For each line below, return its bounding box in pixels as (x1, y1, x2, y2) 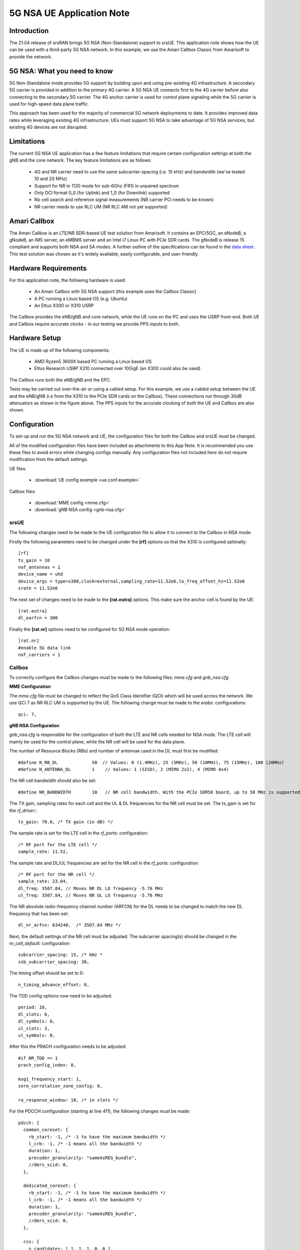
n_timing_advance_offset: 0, (18, 981, 89, 987)
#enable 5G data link (18, 645, 71, 650)
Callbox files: (9, 488, 36, 494)
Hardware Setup (9, 334, 61, 342)
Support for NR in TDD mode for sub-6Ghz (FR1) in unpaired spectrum (34, 182, 179, 188)
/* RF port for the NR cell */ (18, 871, 95, 877)
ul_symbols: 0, (18, 1032, 55, 1038)
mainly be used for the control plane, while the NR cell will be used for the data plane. (9, 738, 185, 744)
